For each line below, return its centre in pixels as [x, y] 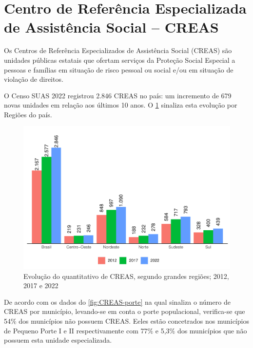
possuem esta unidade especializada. [58, 340]
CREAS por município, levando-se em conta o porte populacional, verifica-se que [125, 311]
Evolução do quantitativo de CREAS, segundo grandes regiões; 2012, [126, 276]
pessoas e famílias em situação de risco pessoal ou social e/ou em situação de [119, 69]
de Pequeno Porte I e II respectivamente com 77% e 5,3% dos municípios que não [126, 330]
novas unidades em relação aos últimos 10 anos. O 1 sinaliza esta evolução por [121, 105]
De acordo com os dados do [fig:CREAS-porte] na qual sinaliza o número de [117, 302]
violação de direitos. [34, 79]
